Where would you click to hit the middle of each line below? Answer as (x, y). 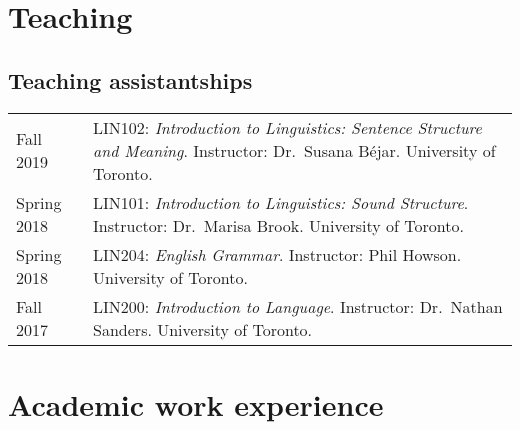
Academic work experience (196, 403)
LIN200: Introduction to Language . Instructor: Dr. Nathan (298, 306)
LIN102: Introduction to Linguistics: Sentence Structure (287, 127)
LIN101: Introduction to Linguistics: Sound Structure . (281, 202)
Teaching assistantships (130, 79)
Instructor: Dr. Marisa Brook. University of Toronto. (278, 225)
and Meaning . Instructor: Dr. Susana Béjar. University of (294, 150)
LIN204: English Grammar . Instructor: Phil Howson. (277, 254)
